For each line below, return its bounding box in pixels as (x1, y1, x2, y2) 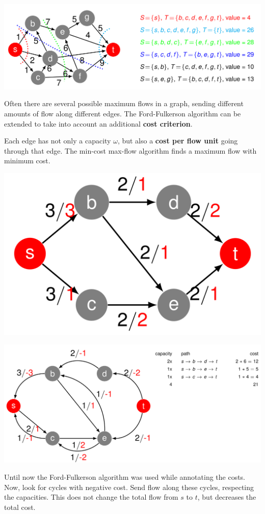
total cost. (4, 501, 36, 512)
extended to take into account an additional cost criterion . (4, 118, 193, 129)
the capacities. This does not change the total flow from (4, 492, 178, 502)
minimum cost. (4, 155, 50, 166)
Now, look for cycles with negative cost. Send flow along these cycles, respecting (4, 481, 254, 492)
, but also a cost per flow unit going (117, 135, 238, 146)
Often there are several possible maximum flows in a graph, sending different (4, 98, 244, 109)
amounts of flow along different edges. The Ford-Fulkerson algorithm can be (4, 108, 241, 119)
